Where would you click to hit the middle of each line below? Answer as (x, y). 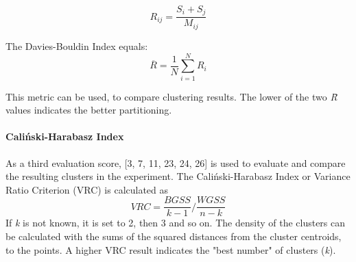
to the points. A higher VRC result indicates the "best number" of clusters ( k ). (171, 249)
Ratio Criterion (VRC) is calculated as (87, 189)
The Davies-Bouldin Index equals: (77, 45)
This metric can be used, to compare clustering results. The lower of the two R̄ (171, 96)
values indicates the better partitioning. (89, 110)
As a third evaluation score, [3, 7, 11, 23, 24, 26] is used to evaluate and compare (176, 162)
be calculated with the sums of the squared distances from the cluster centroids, (174, 236)
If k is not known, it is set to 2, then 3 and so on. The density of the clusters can (176, 223)
